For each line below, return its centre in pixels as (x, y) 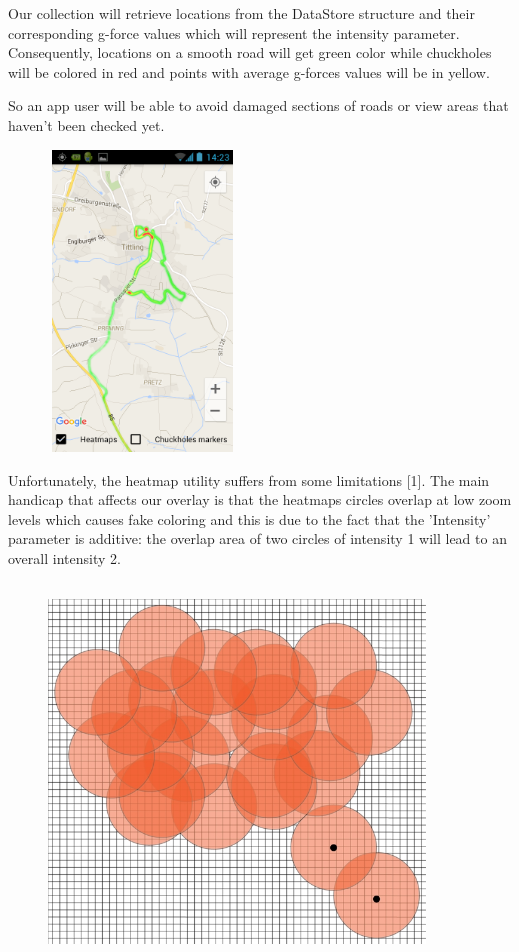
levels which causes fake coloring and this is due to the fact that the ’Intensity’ (249, 518)
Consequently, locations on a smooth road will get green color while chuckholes (250, 52)
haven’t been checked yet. (86, 124)
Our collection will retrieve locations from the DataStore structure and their (241, 13)
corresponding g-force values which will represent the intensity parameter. (234, 32)
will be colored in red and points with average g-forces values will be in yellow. (249, 71)
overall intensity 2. (64, 557)
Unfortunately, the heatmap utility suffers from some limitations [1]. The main (249, 479)
